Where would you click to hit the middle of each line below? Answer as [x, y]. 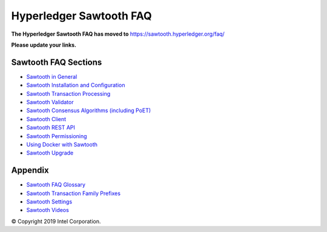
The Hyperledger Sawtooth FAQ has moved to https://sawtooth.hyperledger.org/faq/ [118, 34]
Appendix [30, 171]
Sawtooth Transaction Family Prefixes [74, 193]
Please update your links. [44, 45]
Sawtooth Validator [50, 102]
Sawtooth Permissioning [57, 136]
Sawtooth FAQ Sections [57, 62]
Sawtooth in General [52, 76]
